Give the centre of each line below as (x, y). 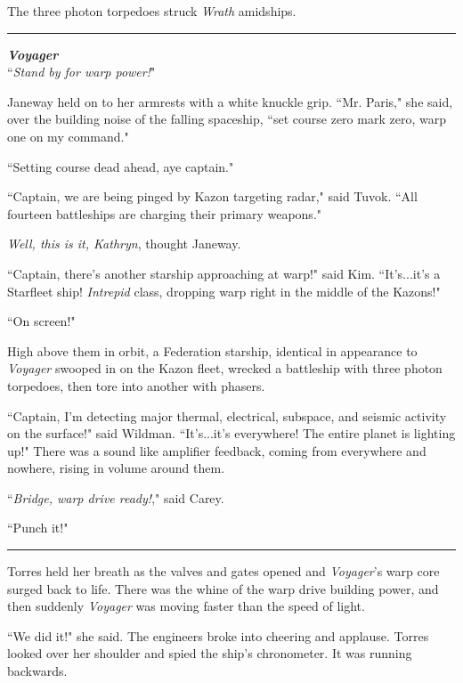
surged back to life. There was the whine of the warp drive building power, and (223, 588)
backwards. (37, 671)
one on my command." (68, 136)
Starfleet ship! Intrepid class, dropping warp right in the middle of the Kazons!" (224, 291)
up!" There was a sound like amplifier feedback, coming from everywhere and (217, 450)
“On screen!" (41, 321)
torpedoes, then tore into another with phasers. (136, 385)
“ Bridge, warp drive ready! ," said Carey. (116, 497)
